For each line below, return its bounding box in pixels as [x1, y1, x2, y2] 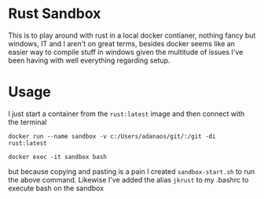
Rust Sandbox [8, 5, 101, 23]
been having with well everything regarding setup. [8, 56, 170, 65]
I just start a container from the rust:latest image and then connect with [8, 109, 245, 118]
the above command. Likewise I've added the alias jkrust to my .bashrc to [8, 175, 249, 184]
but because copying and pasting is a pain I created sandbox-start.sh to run [8, 166, 255, 176]
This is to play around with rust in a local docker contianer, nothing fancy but [8, 31, 256, 40]
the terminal [8, 117, 47, 126]
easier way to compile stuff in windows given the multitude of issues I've [8, 47, 244, 56]
